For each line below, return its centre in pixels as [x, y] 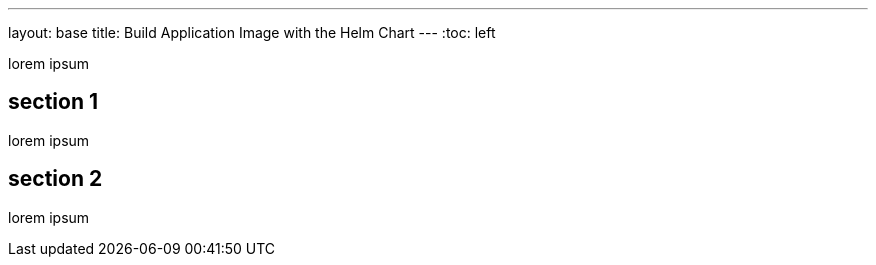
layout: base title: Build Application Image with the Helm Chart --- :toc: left [252, 32]
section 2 [55, 179]
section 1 [53, 102]
